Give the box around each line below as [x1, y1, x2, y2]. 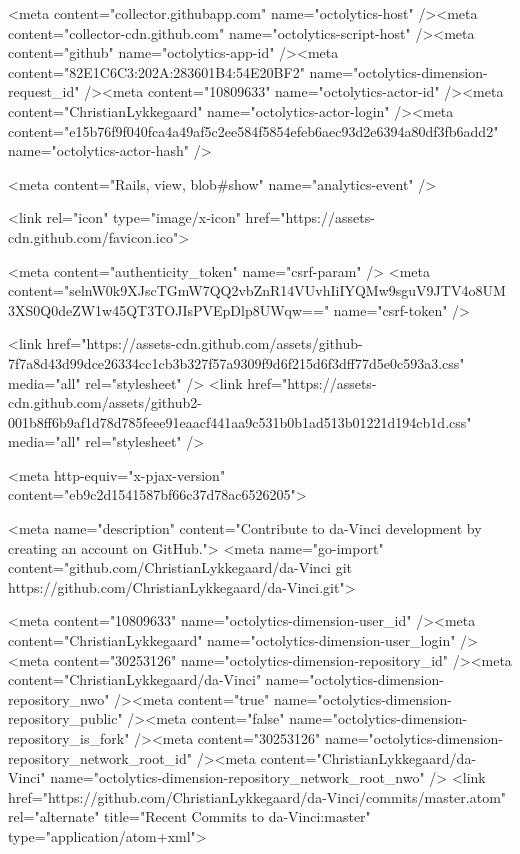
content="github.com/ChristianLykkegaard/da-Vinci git [8, 557, 352, 578]
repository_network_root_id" [8, 747, 193, 768]
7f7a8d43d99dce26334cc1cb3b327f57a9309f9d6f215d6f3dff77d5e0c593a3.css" [8, 352, 465, 373]
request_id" [8, 81, 80, 102]
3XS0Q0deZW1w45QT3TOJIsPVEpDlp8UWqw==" [8, 299, 330, 320]
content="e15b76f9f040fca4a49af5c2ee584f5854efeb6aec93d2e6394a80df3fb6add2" [8, 120, 499, 141]
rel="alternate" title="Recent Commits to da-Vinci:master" [8, 806, 371, 827]
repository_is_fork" [8, 728, 130, 748]
